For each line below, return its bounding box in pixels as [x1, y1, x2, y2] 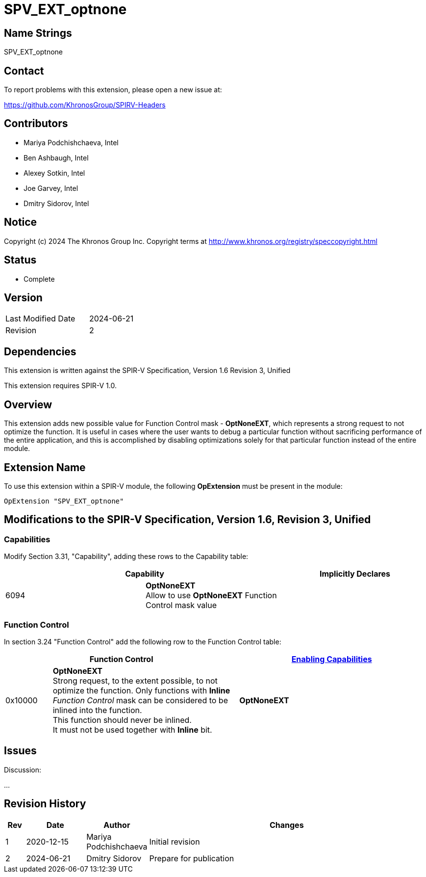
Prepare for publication [149, 853, 234, 863]
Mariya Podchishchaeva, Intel [24, 138, 119, 147]
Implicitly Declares [319, 569, 391, 579]
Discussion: [4, 765, 42, 774]
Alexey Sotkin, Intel [24, 168, 85, 177]
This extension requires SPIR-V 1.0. [4, 381, 117, 390]
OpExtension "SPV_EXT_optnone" [4, 497, 124, 505]
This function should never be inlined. [52, 715, 192, 725]
